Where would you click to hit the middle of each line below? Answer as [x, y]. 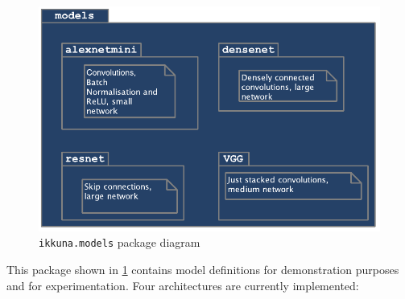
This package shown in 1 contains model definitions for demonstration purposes [203, 270]
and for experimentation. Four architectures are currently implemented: [183, 285]
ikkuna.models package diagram [120, 242]
